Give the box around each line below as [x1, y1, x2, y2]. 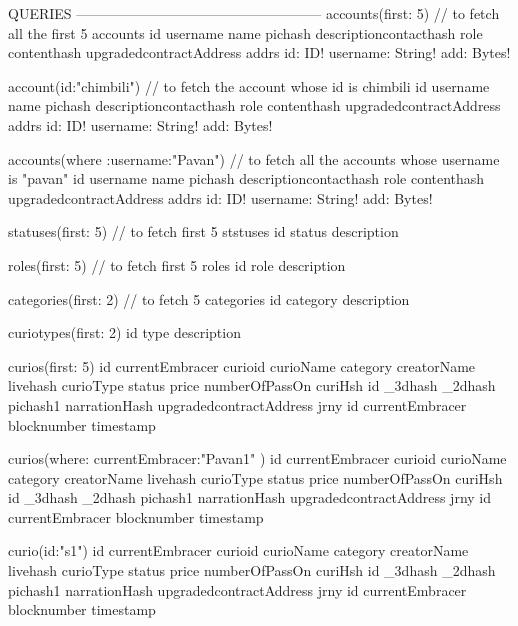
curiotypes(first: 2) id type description [8, 322, 241, 343]
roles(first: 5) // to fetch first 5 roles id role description [8, 254, 346, 275]
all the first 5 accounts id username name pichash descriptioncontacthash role [8, 22, 483, 43]
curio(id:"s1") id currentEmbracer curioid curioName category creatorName [8, 540, 469, 561]
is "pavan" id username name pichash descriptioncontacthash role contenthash [8, 168, 485, 189]
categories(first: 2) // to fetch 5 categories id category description [8, 288, 410, 309]
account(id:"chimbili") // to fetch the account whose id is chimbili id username [8, 75, 490, 96]
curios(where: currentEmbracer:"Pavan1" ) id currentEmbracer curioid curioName [8, 448, 507, 469]
